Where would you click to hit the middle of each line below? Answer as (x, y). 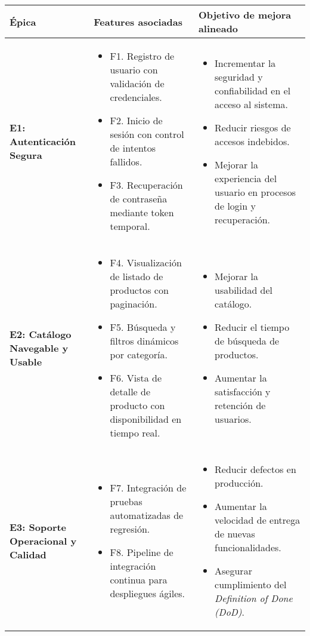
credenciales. (136, 97)
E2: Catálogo (41, 334)
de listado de (137, 276)
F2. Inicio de (136, 120)
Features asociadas (138, 21)
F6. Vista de (136, 378)
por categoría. (139, 354)
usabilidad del (244, 290)
